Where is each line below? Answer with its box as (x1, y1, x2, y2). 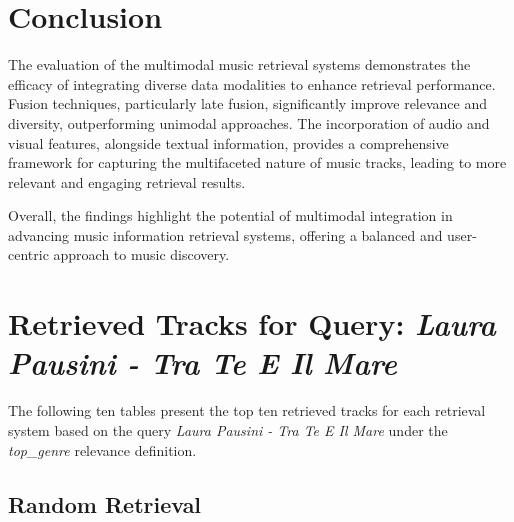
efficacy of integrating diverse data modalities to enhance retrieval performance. (8, 73, 496, 94)
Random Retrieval (8, 488, 202, 519)
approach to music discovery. (53, 244, 230, 265)
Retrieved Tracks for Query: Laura (8, 303, 496, 345)
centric (8, 244, 49, 265)
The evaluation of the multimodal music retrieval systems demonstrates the (8, 54, 471, 75)
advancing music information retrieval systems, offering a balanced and (8, 224, 443, 245)
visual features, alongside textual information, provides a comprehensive (8, 132, 449, 153)
